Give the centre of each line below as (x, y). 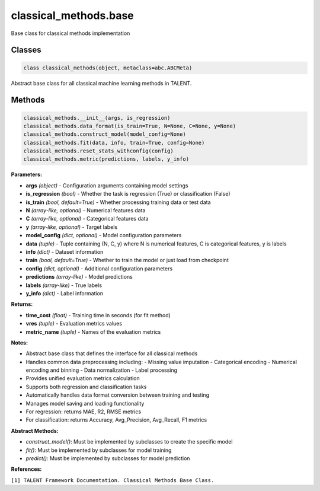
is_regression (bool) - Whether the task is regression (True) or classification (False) (128, 194)
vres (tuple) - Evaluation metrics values (74, 324)
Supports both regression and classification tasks (86, 387)
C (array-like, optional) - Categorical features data (87, 219)
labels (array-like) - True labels (64, 285)
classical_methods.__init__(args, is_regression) (97, 118)
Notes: (20, 342)
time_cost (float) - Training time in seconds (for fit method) (98, 315)
